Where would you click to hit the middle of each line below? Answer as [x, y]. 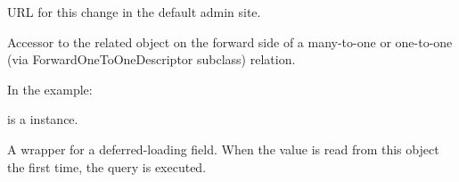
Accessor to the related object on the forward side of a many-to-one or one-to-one [230, 41]
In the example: [50, 89]
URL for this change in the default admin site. [134, 12]
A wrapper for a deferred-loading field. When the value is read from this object [223, 149]
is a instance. [43, 119]
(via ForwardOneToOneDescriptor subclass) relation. [152, 59]
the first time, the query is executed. [107, 166]
